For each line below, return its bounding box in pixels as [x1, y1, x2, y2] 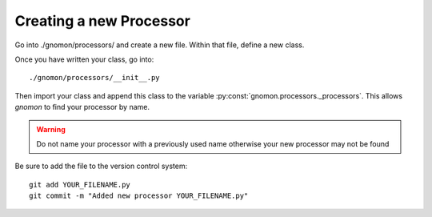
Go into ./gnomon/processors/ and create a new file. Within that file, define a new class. [14, 40, 305, 50]
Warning [36, 124, 66, 134]
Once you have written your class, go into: [14, 54, 154, 64]
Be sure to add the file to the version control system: [14, 161, 188, 171]
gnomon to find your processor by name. [14, 102, 150, 112]
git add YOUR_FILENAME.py [29, 180, 131, 189]
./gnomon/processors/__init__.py [29, 73, 160, 82]
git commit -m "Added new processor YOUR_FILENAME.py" [29, 191, 249, 200]
